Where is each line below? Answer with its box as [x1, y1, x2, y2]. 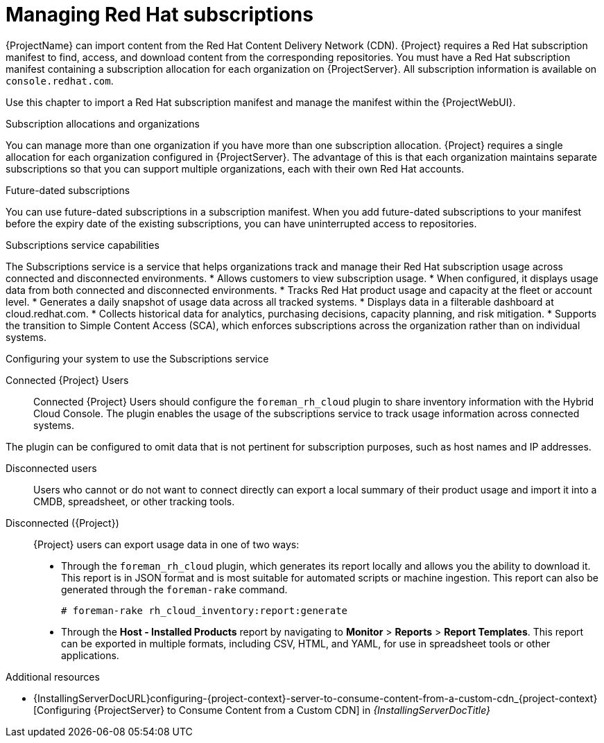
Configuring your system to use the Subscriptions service [6, 352, 269, 365]
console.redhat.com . [6, 74, 114, 87]
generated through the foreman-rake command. [61, 583, 288, 595]
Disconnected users [6, 462, 97, 474]
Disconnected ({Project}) [6, 516, 119, 529]
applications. [61, 649, 119, 661]
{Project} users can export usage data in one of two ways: [33, 538, 300, 550]
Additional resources [6, 670, 100, 683]
